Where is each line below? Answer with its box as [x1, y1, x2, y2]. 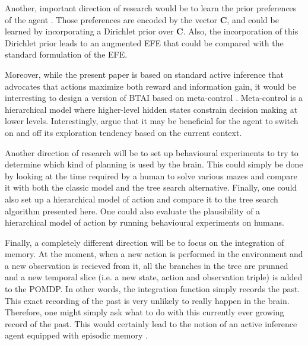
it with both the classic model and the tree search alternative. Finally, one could [5, 181, 297, 194]
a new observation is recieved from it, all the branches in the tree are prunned [5, 259, 288, 271]
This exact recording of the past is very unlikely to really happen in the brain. [5, 294, 290, 306]
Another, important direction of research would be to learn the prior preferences [5, 2, 297, 14]
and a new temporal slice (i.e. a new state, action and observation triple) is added [5, 271, 303, 283]
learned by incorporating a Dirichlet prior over [5, 25, 174, 37]
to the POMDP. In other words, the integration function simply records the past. [5, 283, 300, 295]
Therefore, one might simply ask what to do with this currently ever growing [5, 306, 284, 318]
